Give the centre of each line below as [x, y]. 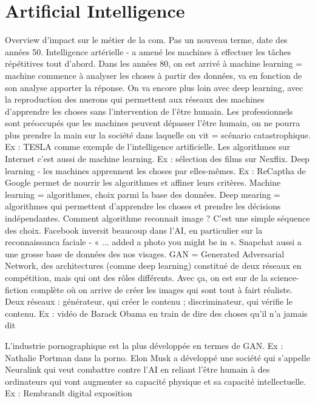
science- [285, 277]
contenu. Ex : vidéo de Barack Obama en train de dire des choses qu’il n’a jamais [156, 313]
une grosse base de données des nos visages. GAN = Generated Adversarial [145, 253]
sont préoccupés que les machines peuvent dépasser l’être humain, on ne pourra [153, 123]
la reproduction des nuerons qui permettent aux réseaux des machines [135, 99]
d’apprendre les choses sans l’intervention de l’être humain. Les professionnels [149, 111]
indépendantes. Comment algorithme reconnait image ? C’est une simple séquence [157, 218]
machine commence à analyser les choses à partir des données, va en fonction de [154, 75]
